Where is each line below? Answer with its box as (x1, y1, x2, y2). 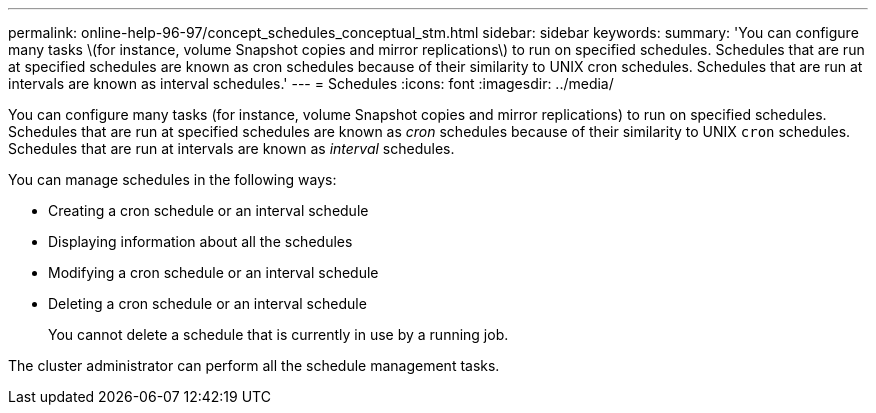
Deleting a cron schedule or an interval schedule (48, 295, 367, 312)
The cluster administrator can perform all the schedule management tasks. (8, 357, 500, 374)
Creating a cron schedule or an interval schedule (48, 202, 369, 219)
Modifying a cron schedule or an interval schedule (48, 264, 379, 281)
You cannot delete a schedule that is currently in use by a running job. (48, 326, 509, 343)
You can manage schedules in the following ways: (8, 171, 337, 188)
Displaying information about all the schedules (48, 233, 353, 250)
